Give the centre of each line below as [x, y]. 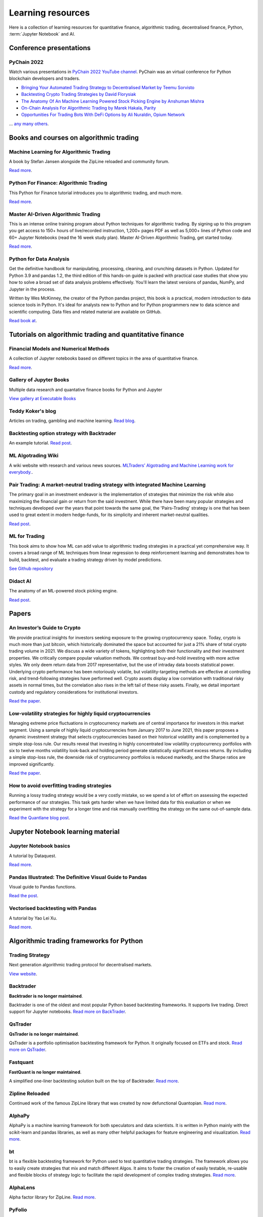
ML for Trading [27, 536]
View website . [23, 974]
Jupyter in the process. [32, 289]
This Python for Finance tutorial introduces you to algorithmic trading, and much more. [96, 193]
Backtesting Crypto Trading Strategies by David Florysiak [79, 94]
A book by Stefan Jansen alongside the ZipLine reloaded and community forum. [89, 161]
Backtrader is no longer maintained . [46, 996]
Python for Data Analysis [39, 259]
